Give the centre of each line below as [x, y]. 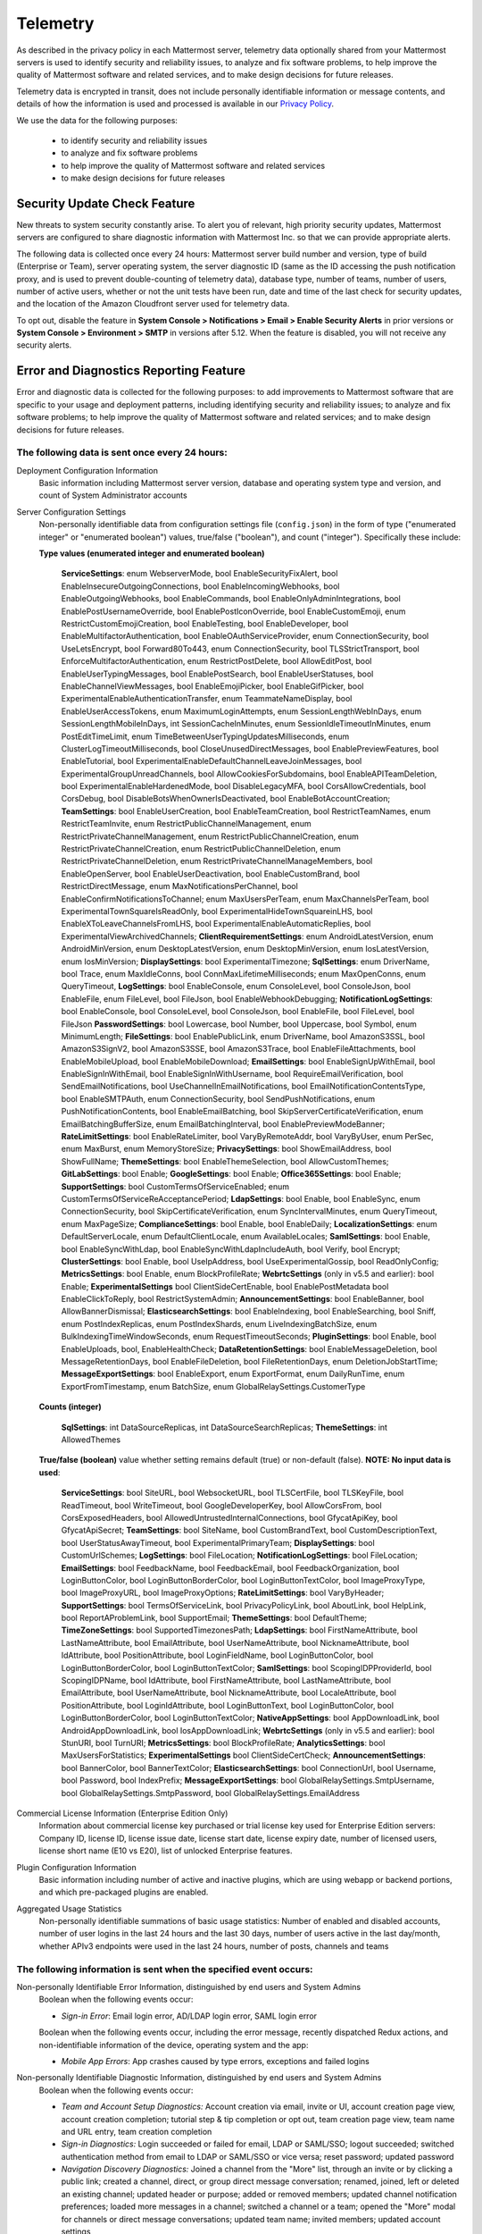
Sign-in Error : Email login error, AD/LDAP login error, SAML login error [189, 2016]
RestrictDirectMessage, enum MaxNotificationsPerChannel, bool [179, 886]
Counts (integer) [70, 1407]
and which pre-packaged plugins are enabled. [124, 1892]
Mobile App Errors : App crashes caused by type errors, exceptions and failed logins [215, 2061]
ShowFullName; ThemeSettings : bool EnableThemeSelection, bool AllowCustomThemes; [225, 1161]
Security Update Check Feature [106, 203]
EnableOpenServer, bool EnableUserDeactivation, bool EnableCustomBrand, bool [211, 873]
